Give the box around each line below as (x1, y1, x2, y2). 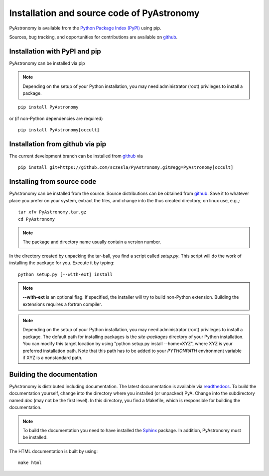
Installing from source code (9, 177, 97, 186)
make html (18, 460, 42, 466)
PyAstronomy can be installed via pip (9, 60, 85, 66)
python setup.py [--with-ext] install (18, 271, 113, 277)
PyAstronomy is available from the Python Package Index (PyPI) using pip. (9, 25, 161, 31)
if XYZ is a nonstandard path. (22, 355, 83, 361)
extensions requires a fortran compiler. (22, 301, 102, 307)
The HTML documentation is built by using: (9, 448, 98, 454)
